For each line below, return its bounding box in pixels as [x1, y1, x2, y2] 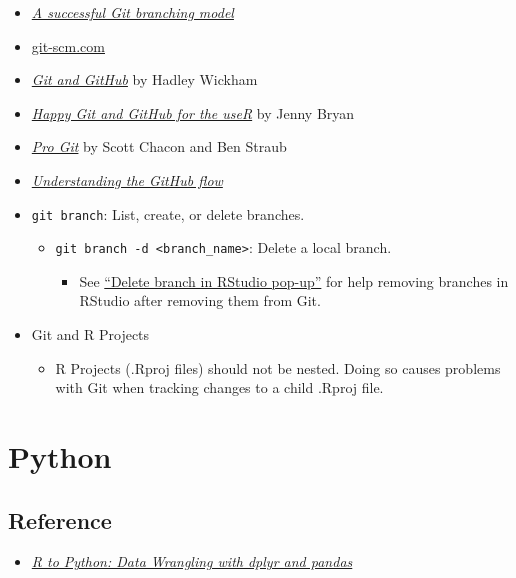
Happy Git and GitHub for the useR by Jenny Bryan [31, 102, 355, 123]
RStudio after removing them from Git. [79, 290, 321, 311]
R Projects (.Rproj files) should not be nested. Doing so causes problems [55, 357, 501, 378]
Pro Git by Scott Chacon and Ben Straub [31, 136, 287, 157]
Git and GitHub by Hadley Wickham [31, 69, 258, 90]
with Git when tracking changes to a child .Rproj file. [55, 377, 384, 398]
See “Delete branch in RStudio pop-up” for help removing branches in [79, 270, 509, 291]
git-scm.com [31, 35, 105, 56]
